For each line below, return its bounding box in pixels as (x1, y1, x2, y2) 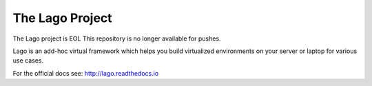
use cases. (12, 56, 44, 65)
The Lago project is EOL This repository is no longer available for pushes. (12, 34, 221, 43)
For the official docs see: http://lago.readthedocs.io (12, 69, 159, 77)
